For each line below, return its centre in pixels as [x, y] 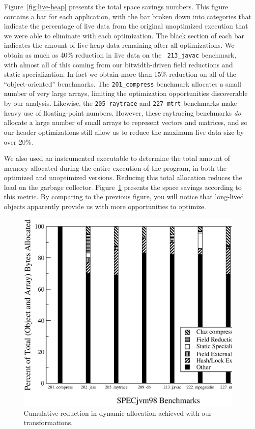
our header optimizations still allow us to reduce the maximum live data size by [124, 132]
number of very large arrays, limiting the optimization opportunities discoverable [126, 93]
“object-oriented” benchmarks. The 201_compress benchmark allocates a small [123, 83]
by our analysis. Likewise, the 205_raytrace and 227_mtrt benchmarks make [121, 103]
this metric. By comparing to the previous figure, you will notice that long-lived [124, 197]
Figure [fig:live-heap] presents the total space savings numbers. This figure [116, 6]
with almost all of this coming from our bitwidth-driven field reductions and [118, 64]
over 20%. [19, 141]
